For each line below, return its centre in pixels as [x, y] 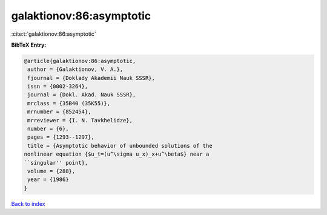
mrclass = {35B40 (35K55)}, [69, 103]
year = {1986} [48, 180]
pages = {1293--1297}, [61, 137]
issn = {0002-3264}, [58, 87]
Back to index [28, 203]
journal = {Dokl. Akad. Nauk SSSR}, [82, 95]
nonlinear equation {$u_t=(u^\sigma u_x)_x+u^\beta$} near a [117, 154]
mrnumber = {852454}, [59, 112]
